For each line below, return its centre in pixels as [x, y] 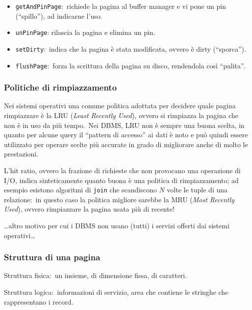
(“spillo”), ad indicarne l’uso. [59, 15]
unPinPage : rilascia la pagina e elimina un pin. [85, 32]
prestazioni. [21, 154]
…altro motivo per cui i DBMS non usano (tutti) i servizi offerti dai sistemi [117, 226]
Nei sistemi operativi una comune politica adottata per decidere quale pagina [120, 106]
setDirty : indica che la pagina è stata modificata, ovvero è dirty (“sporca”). [131, 48]
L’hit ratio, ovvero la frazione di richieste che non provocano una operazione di [122, 170]
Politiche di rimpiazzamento [61, 87]
